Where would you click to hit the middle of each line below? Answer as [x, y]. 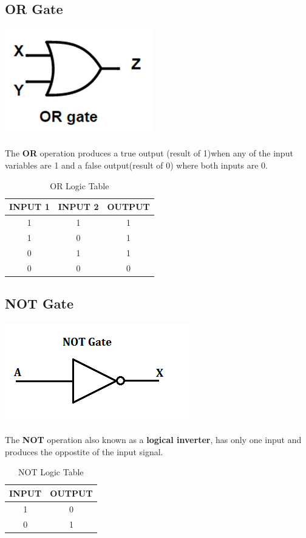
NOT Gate [39, 303]
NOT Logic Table [51, 472]
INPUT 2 [78, 207]
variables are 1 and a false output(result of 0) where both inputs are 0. [136, 165]
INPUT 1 [29, 207]
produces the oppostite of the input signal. [84, 451]
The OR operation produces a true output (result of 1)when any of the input [149, 153]
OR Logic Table [80, 185]
